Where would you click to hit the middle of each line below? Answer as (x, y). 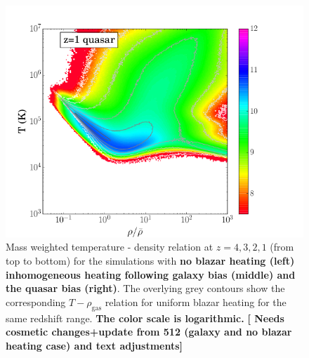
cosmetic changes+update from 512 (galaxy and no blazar (149, 332)
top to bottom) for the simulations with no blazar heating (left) (150, 260)
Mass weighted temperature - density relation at (110, 247)
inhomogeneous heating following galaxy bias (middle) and (151, 274)
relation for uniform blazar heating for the (196, 301)
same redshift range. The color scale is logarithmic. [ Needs (145, 318)
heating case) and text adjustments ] (94, 345)
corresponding (36, 301)
